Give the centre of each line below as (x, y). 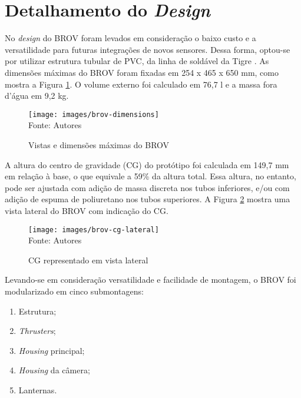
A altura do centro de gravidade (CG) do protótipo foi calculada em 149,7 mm (147, 164)
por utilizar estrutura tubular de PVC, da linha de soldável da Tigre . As (137, 61)
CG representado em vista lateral (88, 260)
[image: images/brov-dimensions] (94, 114)
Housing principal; (52, 350)
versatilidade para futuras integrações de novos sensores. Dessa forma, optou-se (148, 49)
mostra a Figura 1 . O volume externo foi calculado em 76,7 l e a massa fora (141, 84)
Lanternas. (38, 389)
